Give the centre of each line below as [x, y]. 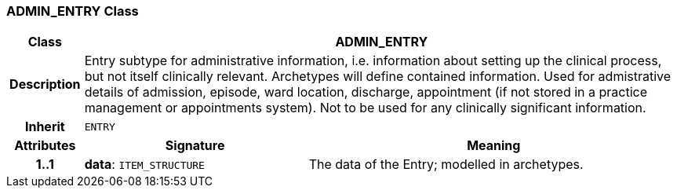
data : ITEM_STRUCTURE [144, 165]
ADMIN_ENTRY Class [73, 11]
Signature [195, 146]
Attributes [45, 146]
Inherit [45, 127]
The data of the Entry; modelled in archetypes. [446, 165]
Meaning [494, 146]
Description [45, 84]
